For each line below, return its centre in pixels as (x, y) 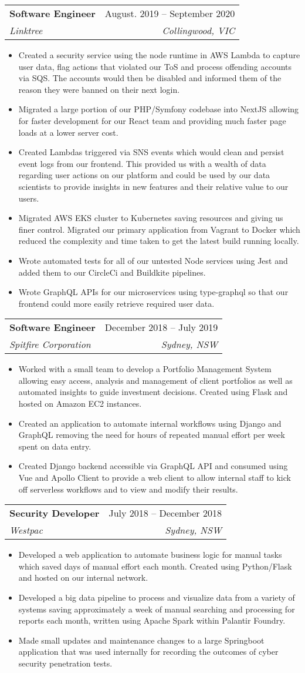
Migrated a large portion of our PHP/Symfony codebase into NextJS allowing (159, 109)
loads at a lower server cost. (68, 132)
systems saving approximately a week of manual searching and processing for (157, 609)
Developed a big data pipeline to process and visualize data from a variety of (157, 597)
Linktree (26, 30)
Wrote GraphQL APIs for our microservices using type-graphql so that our (153, 292)
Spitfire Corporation (50, 344)
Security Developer (55, 513)
